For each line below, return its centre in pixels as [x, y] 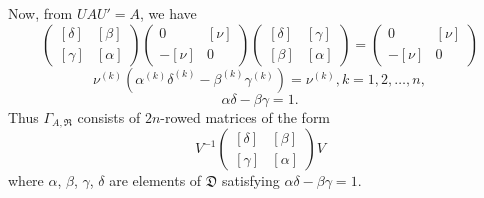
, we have [168, 13]
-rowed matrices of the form [245, 116]
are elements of [155, 180]
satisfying [251, 180]
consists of [109, 116]
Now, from [40, 13]
